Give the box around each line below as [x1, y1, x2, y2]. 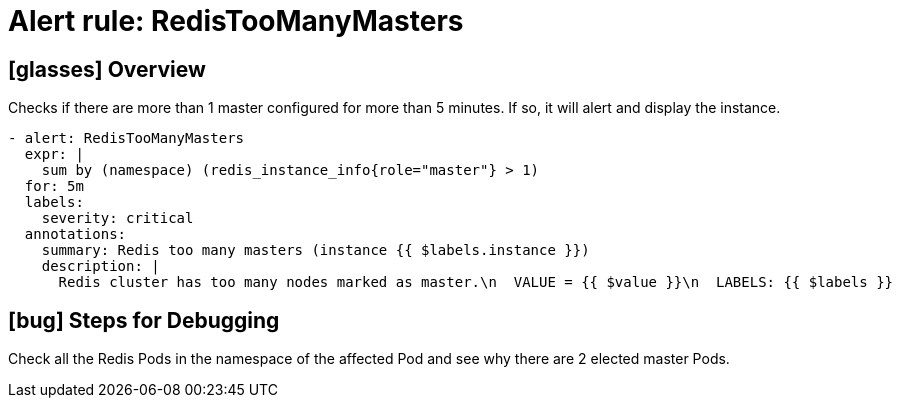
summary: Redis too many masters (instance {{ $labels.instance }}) [41, 242, 590, 259]
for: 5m [24, 178, 84, 195]
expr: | [24, 146, 84, 163]
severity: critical [41, 210, 194, 227]
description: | [41, 258, 160, 275]
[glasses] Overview [8, 56, 206, 82]
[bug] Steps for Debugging [8, 307, 280, 333]
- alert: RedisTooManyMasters [8, 130, 245, 147]
